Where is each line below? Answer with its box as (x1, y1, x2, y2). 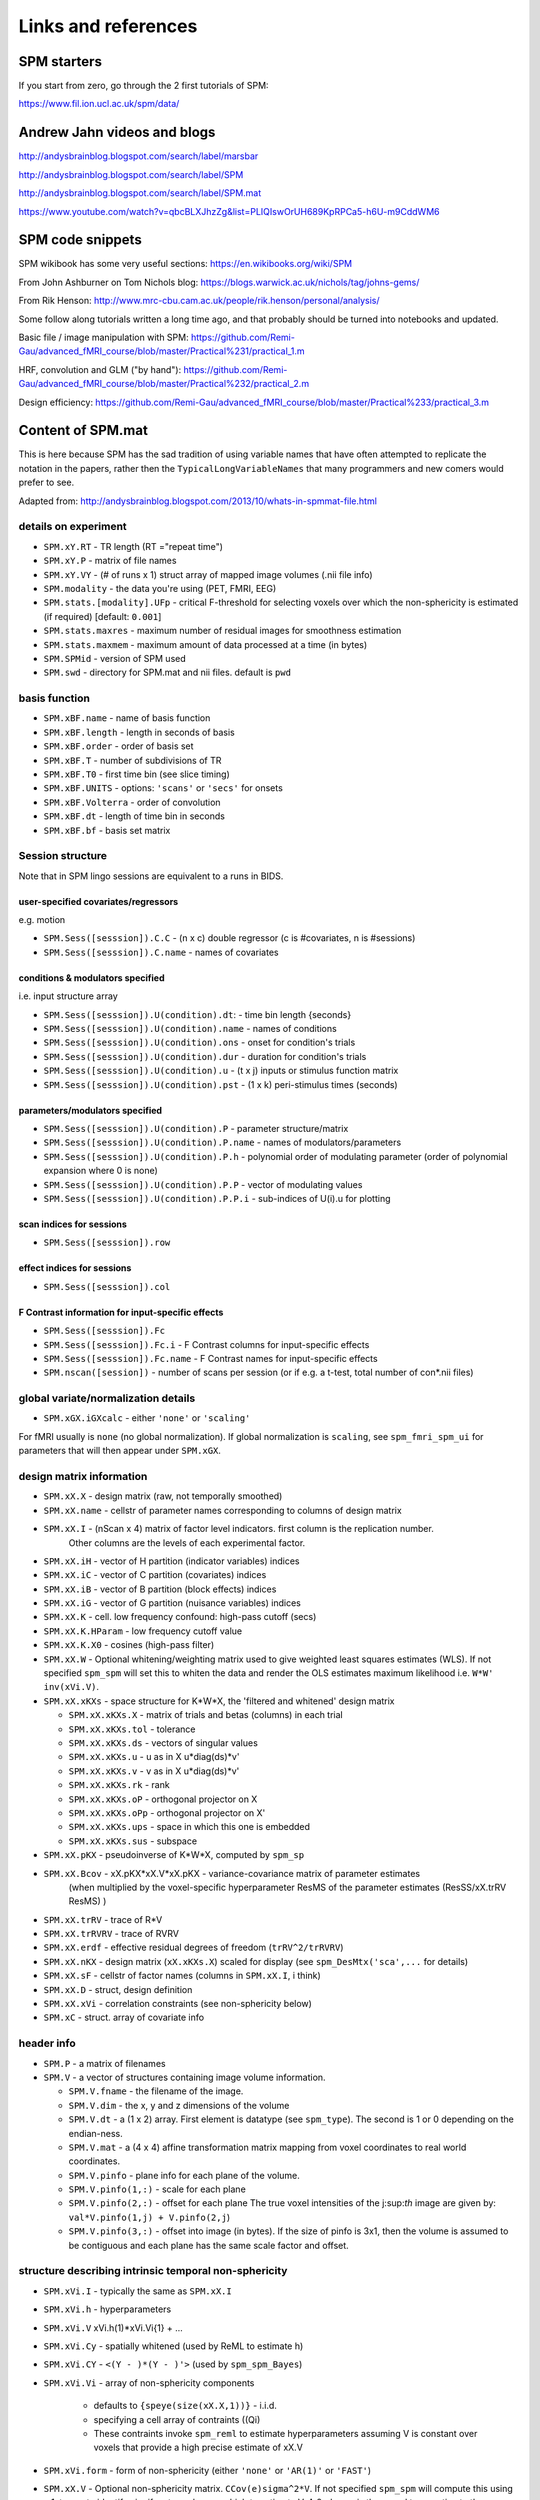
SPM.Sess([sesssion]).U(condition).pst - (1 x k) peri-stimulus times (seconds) (43, 1078, 399, 1090)
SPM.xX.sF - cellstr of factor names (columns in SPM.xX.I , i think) (43, 1970, 322, 1982)
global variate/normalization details (18, 1391, 196, 1405)
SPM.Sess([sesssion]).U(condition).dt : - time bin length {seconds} (43, 1008, 352, 1020)
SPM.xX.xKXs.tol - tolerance (68, 1723, 196, 1735)
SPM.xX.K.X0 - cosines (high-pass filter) (43, 1639, 215, 1651)
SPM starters (18, 53, 102, 70)
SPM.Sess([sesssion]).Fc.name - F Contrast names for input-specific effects (43, 1352, 379, 1364)
